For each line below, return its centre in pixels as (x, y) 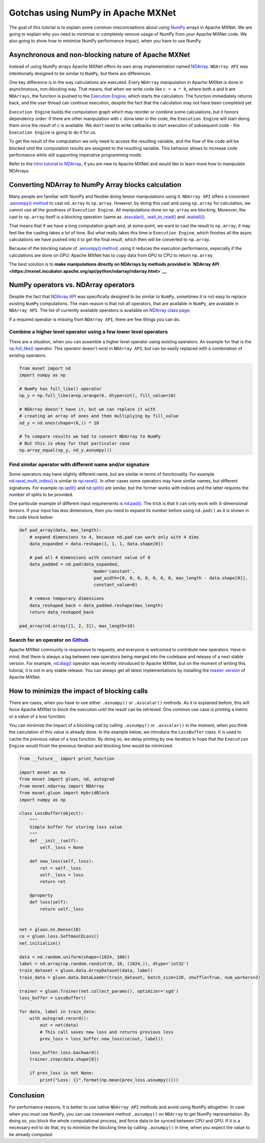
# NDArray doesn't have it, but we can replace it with (87, 409)
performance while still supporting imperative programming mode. (76, 155)
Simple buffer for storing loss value (76, 827)
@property (41, 895)
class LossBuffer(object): (51, 813)
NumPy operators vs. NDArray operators (72, 285)
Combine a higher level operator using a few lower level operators (88, 332)
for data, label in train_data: (58, 1011)
